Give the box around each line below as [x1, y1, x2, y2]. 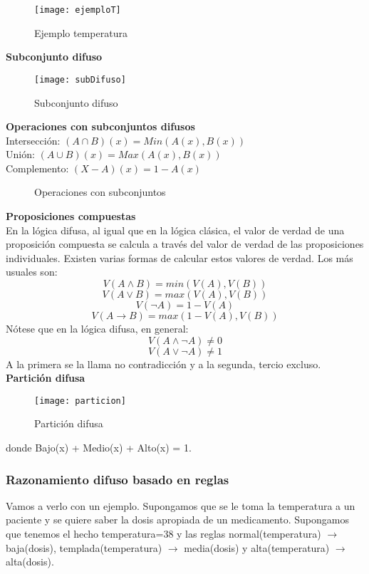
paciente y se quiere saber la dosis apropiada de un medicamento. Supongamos [6, 512, 349, 527]
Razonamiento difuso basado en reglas [6, 470, 229, 488]
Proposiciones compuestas [6, 209, 136, 224]
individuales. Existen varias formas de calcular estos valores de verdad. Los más [6, 250, 353, 265]
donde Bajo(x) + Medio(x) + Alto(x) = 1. [6, 440, 192, 455]
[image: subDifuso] [34, 74, 126, 85]
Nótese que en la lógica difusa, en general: [6, 321, 189, 336]
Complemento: [6, 160, 69, 175]
